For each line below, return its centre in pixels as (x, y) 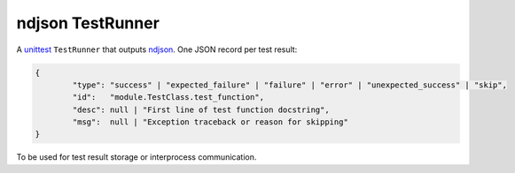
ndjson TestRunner (88, 23)
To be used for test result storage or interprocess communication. (137, 157)
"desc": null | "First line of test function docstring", (201, 109)
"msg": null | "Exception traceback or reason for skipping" (211, 122)
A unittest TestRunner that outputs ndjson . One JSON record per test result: (157, 49)
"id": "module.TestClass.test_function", (168, 98)
